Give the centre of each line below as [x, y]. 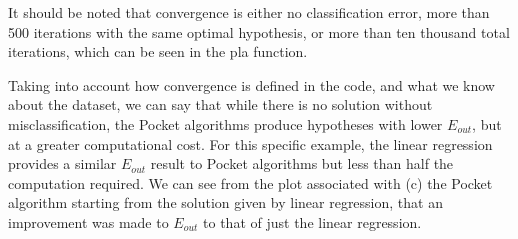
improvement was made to [88, 221]
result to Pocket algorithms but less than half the [302, 163]
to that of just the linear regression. [312, 221]
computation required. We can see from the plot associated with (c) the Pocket [250, 182]
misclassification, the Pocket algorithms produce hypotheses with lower [225, 123]
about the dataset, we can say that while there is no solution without [220, 104]
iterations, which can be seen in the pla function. [158, 51]
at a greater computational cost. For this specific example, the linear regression [250, 143]
